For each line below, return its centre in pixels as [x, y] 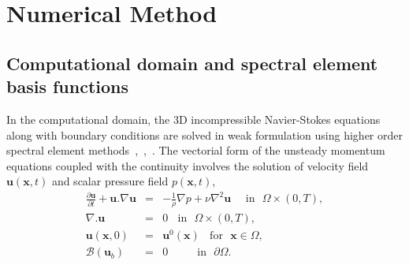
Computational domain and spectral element [192, 63]
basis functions [68, 86]
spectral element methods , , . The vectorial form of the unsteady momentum [196, 150]
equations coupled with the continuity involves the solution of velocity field [188, 165]
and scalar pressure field [110, 181]
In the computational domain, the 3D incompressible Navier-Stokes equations [193, 119]
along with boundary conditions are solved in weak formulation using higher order [204, 134]
